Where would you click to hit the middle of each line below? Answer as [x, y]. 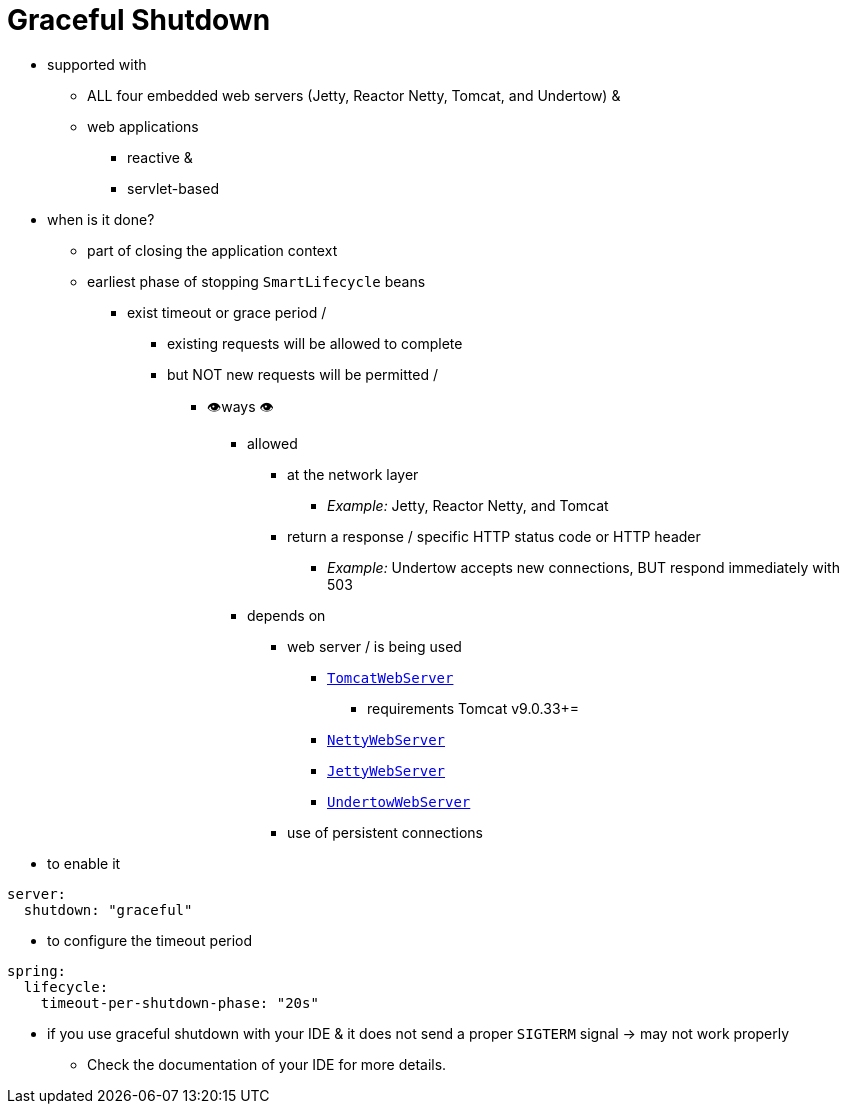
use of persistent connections [385, 832]
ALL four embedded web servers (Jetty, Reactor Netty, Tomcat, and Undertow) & [354, 95]
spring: [37, 970]
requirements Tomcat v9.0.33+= [473, 708]
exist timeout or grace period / [227, 312]
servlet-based [173, 188]
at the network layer [353, 474]
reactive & [160, 157]
